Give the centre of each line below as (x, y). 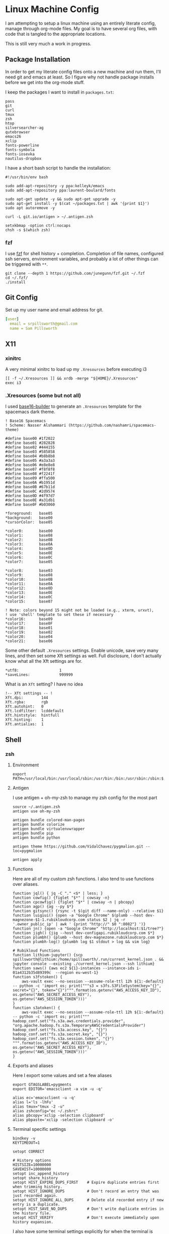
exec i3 (13, 383)
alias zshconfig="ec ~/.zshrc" (45, 1111)
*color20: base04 (29, 637)
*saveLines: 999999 (39, 675)
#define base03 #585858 (30, 452)
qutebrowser (18, 132)
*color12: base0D (29, 588)
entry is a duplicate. (36, 1205)
